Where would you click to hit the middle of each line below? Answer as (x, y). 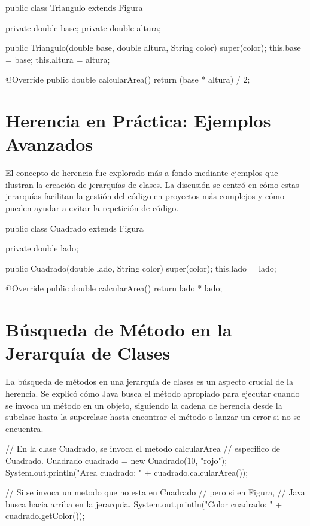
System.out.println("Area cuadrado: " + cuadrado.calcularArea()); (127, 472)
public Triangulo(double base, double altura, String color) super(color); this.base (153, 48)
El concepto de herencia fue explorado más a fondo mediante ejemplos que (142, 173)
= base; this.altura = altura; (58, 59)
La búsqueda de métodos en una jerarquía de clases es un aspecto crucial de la (150, 381)
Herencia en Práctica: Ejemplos (138, 121)
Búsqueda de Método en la (119, 329)
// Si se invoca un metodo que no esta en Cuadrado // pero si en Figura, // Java (155, 492)
